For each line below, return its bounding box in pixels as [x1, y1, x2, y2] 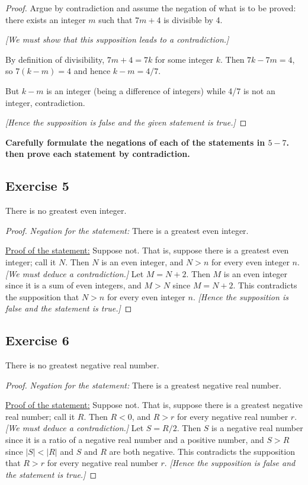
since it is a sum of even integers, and [5, 279, 142, 291]
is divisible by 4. [163, 13, 223, 25]
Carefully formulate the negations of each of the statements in [5, 136, 265, 148]
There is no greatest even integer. [5, 204, 127, 217]
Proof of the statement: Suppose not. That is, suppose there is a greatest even [5, 244, 289, 256]
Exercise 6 [5, 331, 69, 349]
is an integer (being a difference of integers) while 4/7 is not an [46, 84, 275, 97]
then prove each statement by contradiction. [5, 147, 190, 160]
